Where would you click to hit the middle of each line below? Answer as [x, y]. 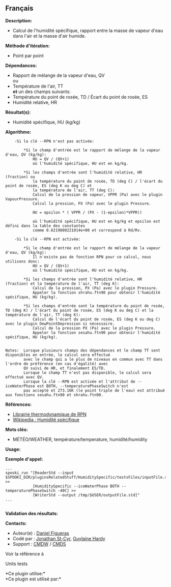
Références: [19, 404]
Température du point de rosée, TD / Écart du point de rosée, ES [80, 97]
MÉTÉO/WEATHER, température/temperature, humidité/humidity [80, 439]
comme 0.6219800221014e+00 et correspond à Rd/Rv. [87, 230]
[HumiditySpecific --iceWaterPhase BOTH [76, 486]
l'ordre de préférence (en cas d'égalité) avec [57, 364]
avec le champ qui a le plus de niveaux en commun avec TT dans [93, 359]
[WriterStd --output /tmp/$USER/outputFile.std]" [86, 495]
